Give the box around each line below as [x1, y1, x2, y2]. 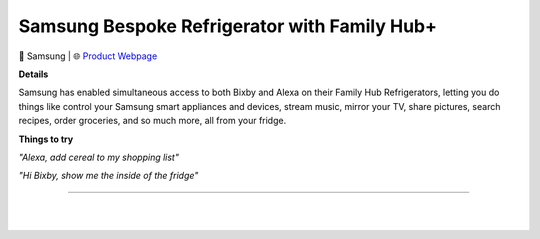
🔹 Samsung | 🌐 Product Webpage [18, 50, 158, 62]
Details [18, 68, 49, 80]
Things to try [18, 133, 74, 145]
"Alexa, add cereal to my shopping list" [18, 151, 180, 163]
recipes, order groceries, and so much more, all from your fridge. [18, 115, 287, 127]
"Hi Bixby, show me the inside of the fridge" [18, 170, 199, 182]
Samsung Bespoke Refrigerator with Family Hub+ [18, 15, 437, 37]
